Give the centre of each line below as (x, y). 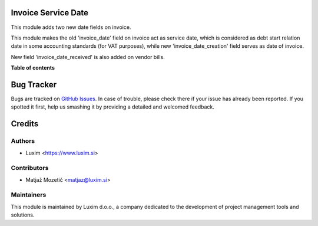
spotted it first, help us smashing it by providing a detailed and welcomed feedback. (112, 107)
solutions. (23, 215)
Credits (25, 124)
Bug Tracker (34, 85)
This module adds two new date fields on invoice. (71, 27)
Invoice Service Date (49, 13)
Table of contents (33, 68)
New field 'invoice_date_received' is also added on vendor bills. (88, 57)
